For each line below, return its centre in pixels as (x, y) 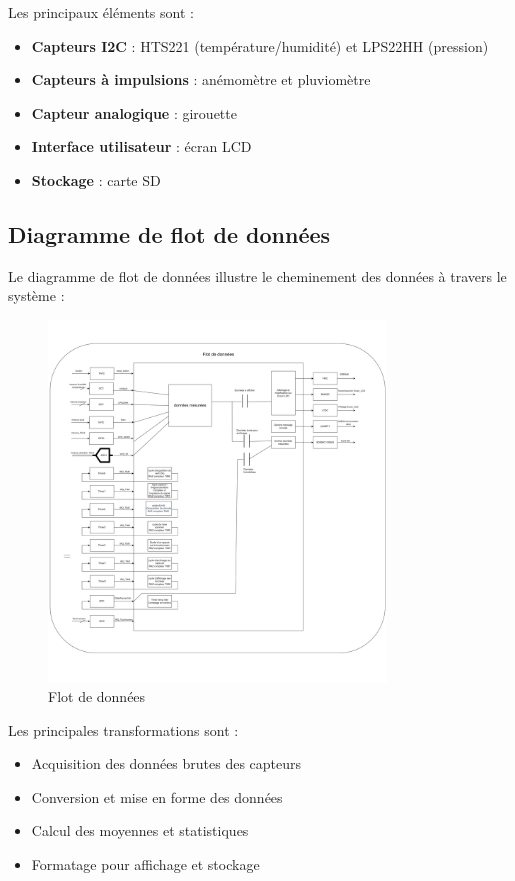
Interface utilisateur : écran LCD (141, 146)
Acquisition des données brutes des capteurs (166, 763)
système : (36, 295)
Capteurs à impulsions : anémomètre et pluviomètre (201, 79)
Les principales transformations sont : (123, 729)
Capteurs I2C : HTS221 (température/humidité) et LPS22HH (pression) (260, 45)
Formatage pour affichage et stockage (145, 864)
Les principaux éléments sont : (101, 12)
